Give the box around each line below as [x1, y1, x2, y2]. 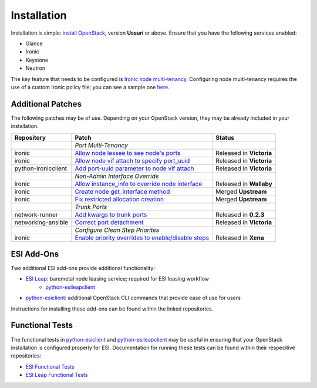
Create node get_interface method [75, 187, 170, 195]
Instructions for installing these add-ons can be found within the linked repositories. [11, 305, 214, 312]
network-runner [14, 210, 58, 218]
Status [215, 133, 235, 141]
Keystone [25, 56, 49, 63]
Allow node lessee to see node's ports [75, 149, 181, 157]
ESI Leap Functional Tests [25, 372, 88, 379]
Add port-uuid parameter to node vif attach [75, 164, 194, 173]
